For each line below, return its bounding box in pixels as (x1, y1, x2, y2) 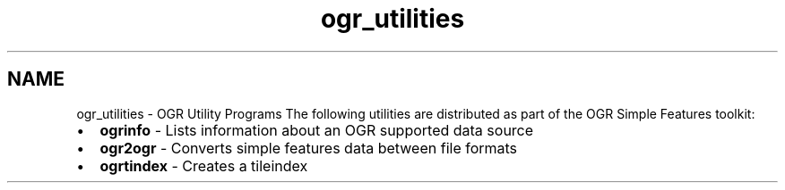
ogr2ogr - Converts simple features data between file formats (99, 138, 518, 157)
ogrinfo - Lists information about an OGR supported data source (99, 120, 534, 139)
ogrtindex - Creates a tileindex (99, 156, 308, 175)
